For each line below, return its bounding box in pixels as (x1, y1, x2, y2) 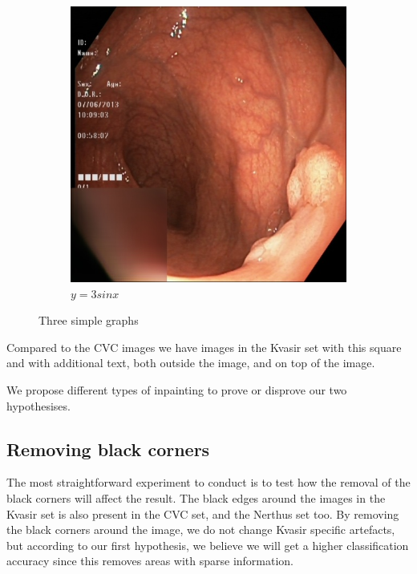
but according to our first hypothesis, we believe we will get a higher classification (6, 536, 409, 553)
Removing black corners (6, 436, 210, 461)
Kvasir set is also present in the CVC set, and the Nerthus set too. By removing (6, 505, 399, 522)
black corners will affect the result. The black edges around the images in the (6, 489, 386, 506)
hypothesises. (6, 397, 71, 414)
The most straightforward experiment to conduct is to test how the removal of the (6, 474, 411, 491)
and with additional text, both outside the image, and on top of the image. (6, 354, 375, 371)
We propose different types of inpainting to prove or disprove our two (6, 381, 347, 398)
